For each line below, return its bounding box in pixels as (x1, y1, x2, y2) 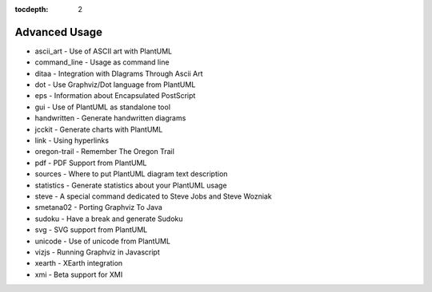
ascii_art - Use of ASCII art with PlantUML (34, 46, 172, 56)
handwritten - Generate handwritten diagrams (34, 113, 186, 123)
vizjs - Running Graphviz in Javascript (34, 247, 160, 257)
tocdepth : (14, 5, 49, 14)
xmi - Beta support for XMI (34, 270, 123, 279)
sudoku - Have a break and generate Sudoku (34, 214, 183, 223)
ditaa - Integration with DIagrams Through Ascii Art (34, 69, 203, 78)
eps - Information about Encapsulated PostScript (34, 91, 196, 101)
